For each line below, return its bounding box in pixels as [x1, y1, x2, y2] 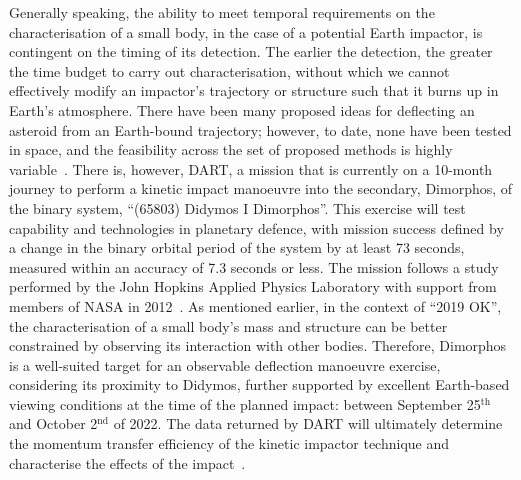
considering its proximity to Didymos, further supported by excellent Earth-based [9, 374, 510, 395]
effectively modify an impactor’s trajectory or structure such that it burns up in [9, 80, 499, 101]
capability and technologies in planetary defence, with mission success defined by [9, 217, 504, 238]
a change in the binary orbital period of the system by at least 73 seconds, [9, 237, 465, 258]
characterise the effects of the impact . [9, 452, 246, 473]
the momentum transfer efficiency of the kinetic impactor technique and [9, 433, 450, 454]
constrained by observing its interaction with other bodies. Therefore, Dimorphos [9, 335, 507, 356]
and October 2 [9, 413, 98, 434]
